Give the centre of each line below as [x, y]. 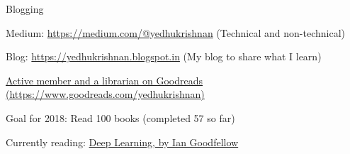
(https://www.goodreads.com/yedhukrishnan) [105, 94]
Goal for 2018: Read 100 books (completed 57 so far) [120, 117]
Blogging [25, 9]
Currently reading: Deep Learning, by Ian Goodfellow [122, 142]
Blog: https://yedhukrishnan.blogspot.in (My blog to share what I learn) [164, 56]
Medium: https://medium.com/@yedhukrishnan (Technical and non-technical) [175, 32]
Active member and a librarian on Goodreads [105, 80]
